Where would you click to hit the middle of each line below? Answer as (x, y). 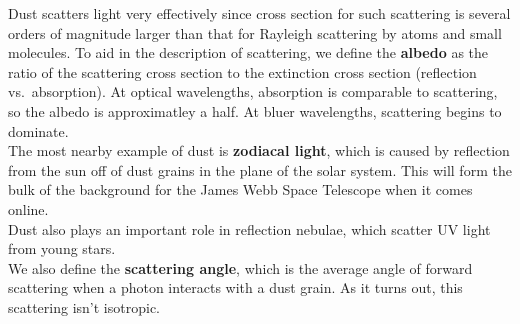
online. (28, 208)
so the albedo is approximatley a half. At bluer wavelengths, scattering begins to (255, 110)
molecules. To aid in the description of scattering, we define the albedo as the (248, 52)
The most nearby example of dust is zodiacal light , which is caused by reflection (259, 150)
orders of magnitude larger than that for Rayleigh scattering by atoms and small (255, 32)
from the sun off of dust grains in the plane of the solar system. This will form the (260, 169)
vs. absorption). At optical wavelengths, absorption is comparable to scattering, (253, 91)
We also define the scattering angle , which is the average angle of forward (240, 267)
